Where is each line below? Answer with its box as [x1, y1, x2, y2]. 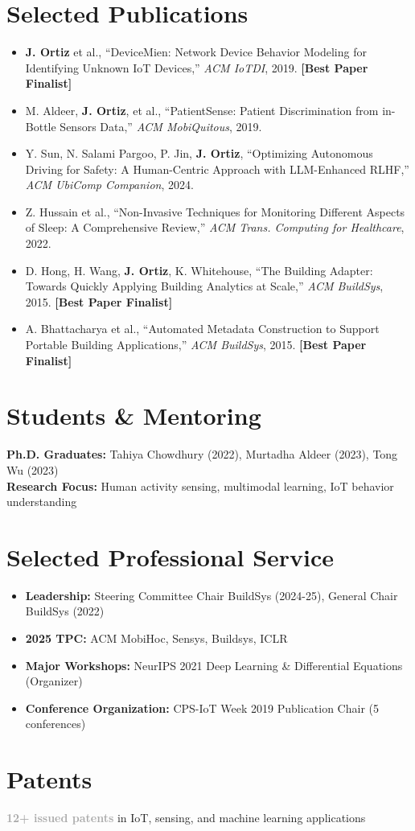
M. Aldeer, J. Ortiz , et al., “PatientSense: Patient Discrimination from [25, 101, 379, 118]
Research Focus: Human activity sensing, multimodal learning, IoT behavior [6, 477, 394, 494]
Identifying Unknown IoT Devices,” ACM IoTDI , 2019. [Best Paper [25, 59, 368, 76]
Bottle [25, 117, 56, 134]
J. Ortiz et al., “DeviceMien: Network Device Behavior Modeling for [25, 43, 367, 60]
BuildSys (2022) [25, 603, 105, 619]
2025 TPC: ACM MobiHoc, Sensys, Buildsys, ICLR [25, 630, 288, 647]
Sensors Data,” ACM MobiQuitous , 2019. [60, 117, 262, 134]
